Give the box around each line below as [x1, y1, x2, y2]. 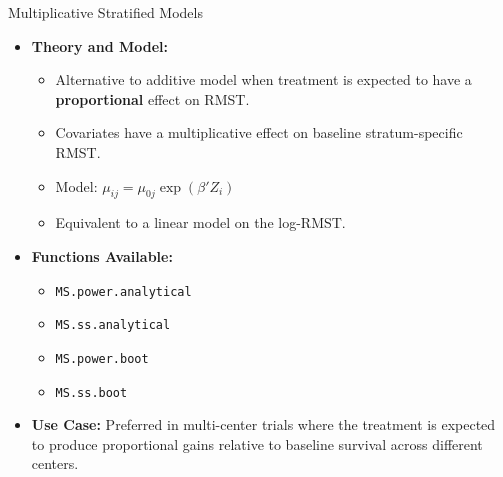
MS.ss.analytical [55, 318, 171, 333]
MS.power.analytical [55, 284, 192, 299]
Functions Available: [31, 245, 173, 266]
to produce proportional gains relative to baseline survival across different [31, 433, 483, 454]
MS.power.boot [55, 351, 149, 366]
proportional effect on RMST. [55, 88, 250, 109]
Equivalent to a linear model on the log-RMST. [55, 212, 346, 233]
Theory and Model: [31, 35, 168, 56]
